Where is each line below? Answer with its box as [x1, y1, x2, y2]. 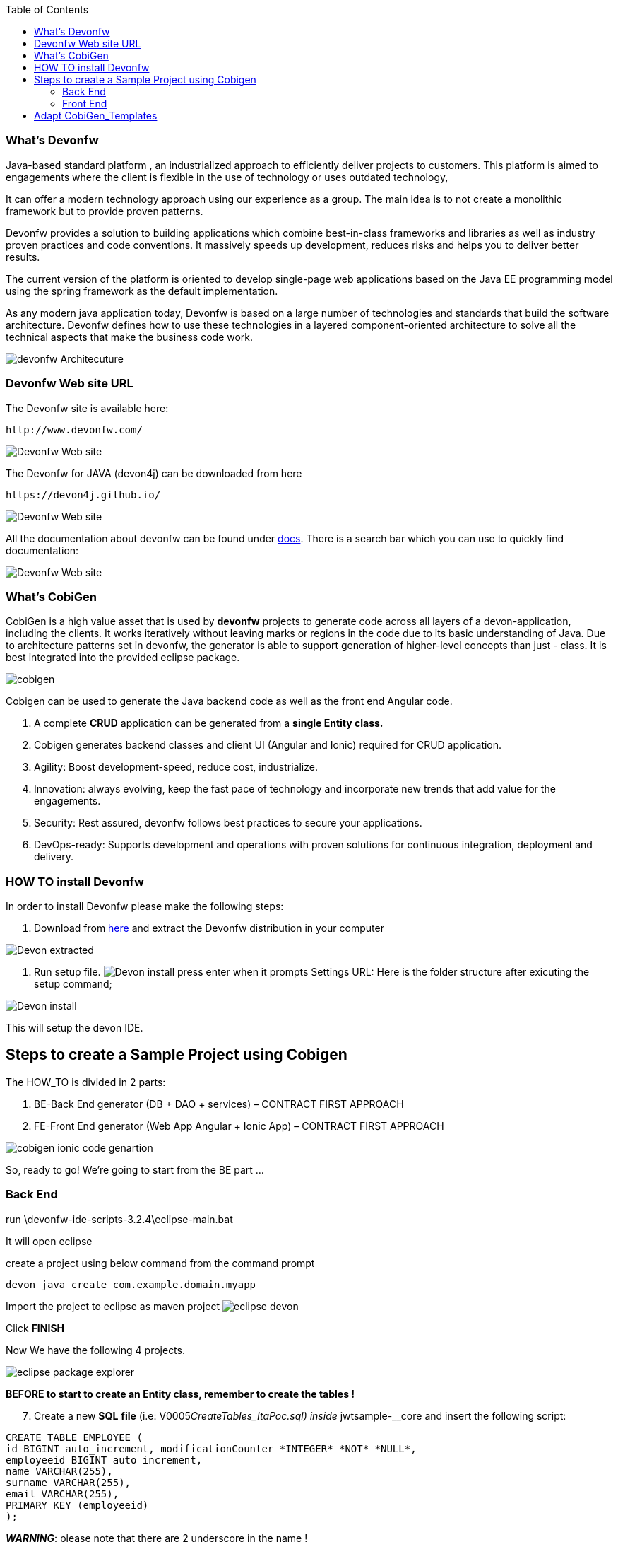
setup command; [34, 978, 112, 990]
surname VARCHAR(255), [6, 1476, 131, 1488]
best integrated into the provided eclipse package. [6, 651, 240, 664]
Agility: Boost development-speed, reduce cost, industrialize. [34, 761, 318, 773]
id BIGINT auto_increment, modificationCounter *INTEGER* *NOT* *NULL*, [6, 1442, 417, 1454]
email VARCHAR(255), [6, 1488, 119, 1500]
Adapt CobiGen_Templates [34, 110, 158, 122]
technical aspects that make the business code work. [6, 330, 254, 343]
